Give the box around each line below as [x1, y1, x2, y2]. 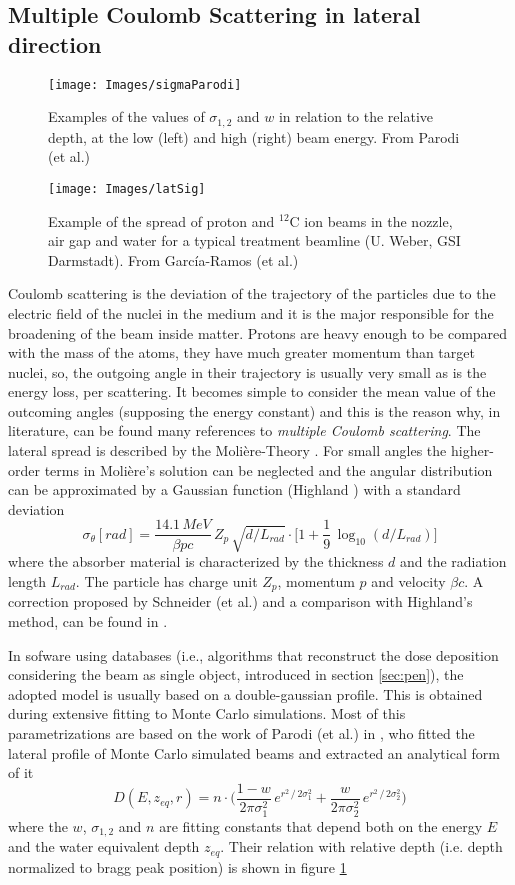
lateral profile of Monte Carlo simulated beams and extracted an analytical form [8, 742, 500, 763]
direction [8, 28, 102, 59]
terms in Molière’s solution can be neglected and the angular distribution [44, 459, 493, 480]
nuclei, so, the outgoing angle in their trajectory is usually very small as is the [8, 361, 487, 382]
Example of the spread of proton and [48, 210, 275, 231]
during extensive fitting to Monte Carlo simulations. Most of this [8, 703, 406, 724]
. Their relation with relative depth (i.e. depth [220, 836, 503, 857]
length [8, 570, 47, 591]
